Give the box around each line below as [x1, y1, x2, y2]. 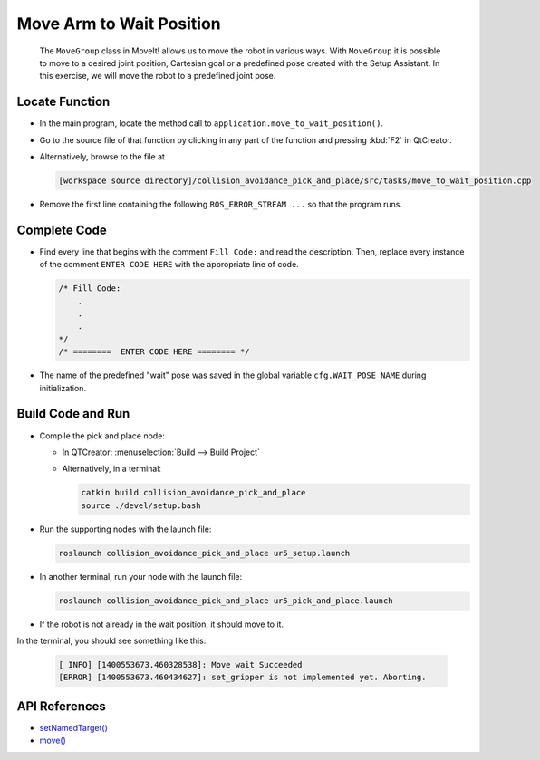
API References [16, 698, 106, 714]
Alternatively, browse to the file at [39, 151, 165, 162]
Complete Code [16, 222, 108, 237]
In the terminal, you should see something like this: [16, 635, 207, 646]
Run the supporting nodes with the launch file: [39, 524, 212, 534]
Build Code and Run [16, 406, 130, 421]
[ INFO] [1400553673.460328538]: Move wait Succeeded [58, 659, 303, 669]
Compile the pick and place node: [39, 430, 165, 441]
